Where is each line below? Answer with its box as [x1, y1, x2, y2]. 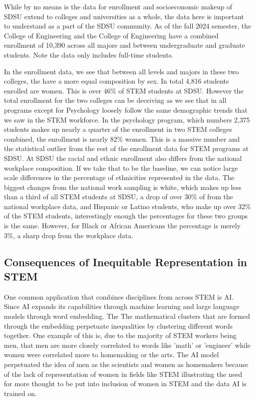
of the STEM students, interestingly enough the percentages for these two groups [4, 211, 248, 221]
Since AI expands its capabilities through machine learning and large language [4, 301, 240, 311]
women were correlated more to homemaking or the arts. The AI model [4, 349, 219, 360]
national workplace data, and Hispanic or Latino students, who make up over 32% [4, 201, 251, 211]
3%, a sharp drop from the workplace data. [4, 230, 133, 240]
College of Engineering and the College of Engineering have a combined [4, 30, 219, 40]
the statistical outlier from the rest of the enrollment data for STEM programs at [4, 143, 249, 154]
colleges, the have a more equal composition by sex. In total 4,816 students [4, 76, 229, 86]
